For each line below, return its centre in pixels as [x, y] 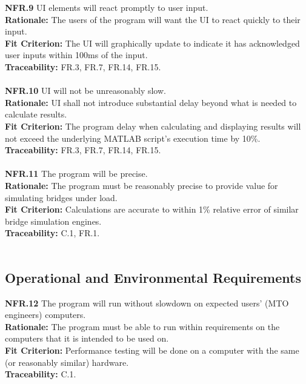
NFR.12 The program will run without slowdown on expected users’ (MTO [147, 303]
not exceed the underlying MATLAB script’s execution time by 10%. [133, 138]
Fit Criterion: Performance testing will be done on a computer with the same [152, 350]
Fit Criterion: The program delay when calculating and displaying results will [153, 126]
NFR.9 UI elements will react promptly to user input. [107, 7]
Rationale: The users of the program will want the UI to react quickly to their [153, 19]
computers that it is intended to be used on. [87, 338]
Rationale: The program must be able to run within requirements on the [142, 326]
